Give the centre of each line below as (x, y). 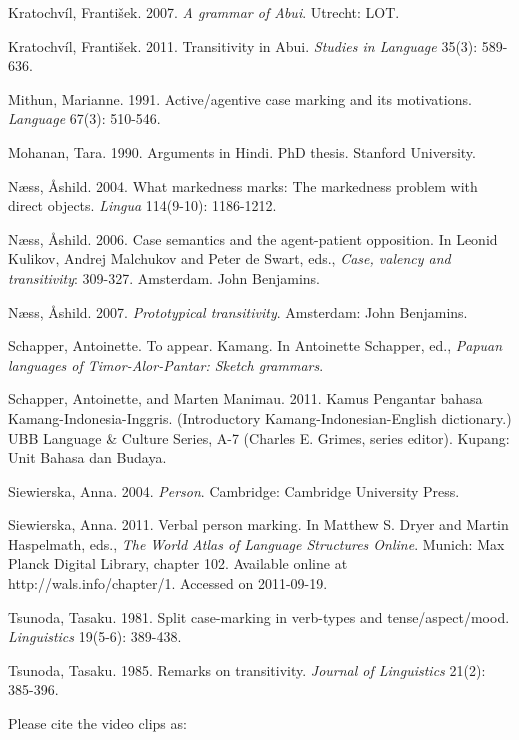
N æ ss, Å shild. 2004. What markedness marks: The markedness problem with (243, 185)
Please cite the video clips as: (97, 723)
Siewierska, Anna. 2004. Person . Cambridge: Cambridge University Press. (234, 490)
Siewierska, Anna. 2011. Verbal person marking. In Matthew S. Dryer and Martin (258, 524)
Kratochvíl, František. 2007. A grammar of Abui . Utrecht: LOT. (204, 12)
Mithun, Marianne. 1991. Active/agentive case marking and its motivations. (240, 98)
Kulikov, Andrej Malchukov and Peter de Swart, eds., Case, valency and (229, 258)
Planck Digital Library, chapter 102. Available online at (178, 563)
